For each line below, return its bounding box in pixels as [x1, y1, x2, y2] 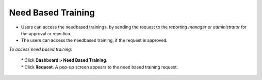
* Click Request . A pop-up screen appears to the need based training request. [21, 64, 178, 70]
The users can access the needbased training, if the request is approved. [21, 38, 167, 43]
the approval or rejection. [21, 30, 72, 36]
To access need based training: [9, 46, 72, 52]
